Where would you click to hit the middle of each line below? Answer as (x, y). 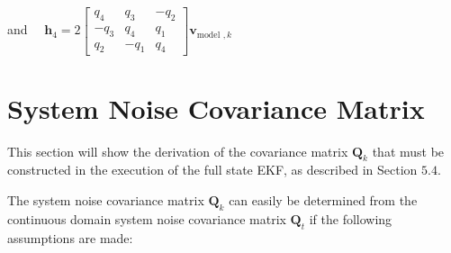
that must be (408, 151)
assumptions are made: (70, 237)
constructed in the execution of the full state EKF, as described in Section (212, 170)
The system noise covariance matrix (106, 200)
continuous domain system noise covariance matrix (147, 218)
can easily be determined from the (323, 200)
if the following (351, 218)
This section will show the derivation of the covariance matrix (178, 151)
